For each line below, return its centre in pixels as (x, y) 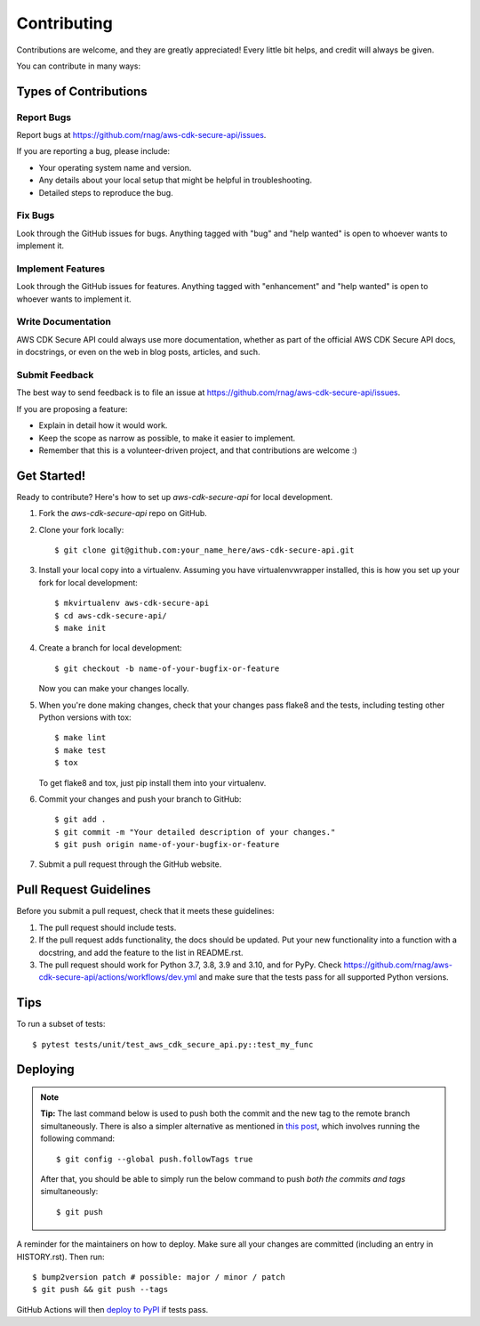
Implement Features (61, 269)
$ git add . (80, 820)
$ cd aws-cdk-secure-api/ (111, 615)
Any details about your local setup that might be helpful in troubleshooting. (176, 180)
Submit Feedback (55, 376)
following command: (78, 1138)
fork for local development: (88, 582)
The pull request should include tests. (108, 927)
